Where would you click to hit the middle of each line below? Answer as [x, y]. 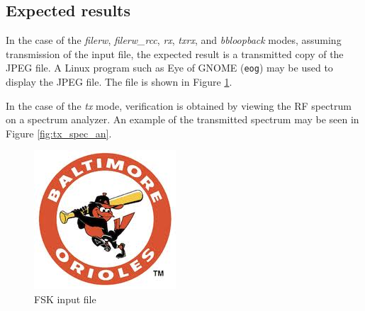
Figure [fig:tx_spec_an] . [59, 133]
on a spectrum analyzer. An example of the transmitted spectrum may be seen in [182, 119]
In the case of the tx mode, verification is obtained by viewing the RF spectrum [179, 105]
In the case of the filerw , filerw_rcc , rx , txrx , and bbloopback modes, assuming [174, 40]
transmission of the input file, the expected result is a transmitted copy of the [175, 53]
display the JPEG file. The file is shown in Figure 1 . [119, 82]
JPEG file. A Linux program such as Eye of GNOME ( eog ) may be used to [169, 68]
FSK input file [65, 299]
